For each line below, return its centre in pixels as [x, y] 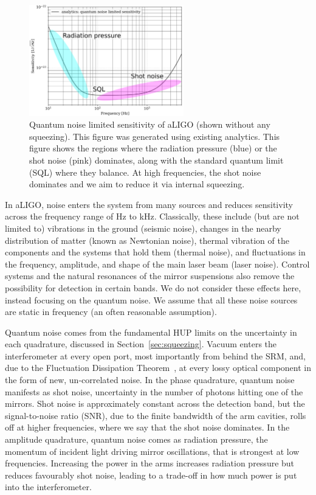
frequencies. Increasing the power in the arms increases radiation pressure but [150, 463]
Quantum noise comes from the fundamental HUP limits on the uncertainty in [151, 332]
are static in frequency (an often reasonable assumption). [111, 312]
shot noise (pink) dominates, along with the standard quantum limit [156, 160]
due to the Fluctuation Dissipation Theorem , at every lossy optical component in [158, 368]
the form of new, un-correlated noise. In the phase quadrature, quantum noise [150, 380]
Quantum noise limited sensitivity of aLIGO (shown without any [150, 124]
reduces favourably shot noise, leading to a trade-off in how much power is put [151, 475]
